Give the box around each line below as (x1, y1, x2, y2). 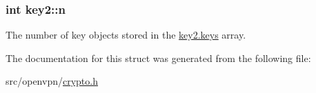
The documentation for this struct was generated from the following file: (6, 50, 311, 65)
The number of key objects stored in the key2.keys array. (6, 28, 246, 42)
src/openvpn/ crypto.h (6, 74, 98, 88)
